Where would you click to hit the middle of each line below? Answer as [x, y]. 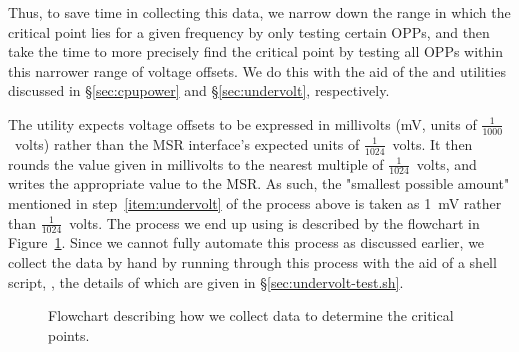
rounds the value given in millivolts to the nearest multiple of [196, 163]
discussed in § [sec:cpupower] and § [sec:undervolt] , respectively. [199, 90]
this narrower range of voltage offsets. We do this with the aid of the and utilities [257, 70]
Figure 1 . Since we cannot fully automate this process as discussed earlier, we [246, 242]
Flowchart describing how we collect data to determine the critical [251, 315]
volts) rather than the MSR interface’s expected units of [187, 143]
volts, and [446, 163]
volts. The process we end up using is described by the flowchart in [274, 222]
